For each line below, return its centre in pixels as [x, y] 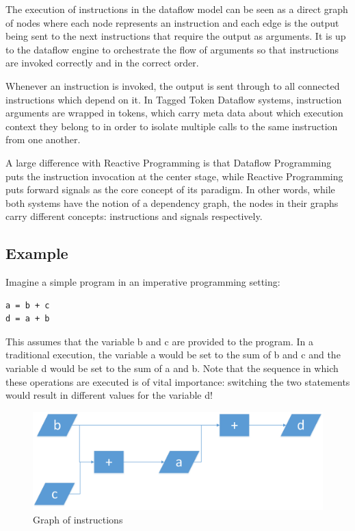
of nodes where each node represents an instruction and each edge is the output [172, 22]
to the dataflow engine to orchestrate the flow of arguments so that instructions [172, 49]
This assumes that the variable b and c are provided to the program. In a [160, 341]
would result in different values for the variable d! [109, 395]
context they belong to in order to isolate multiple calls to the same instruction [172, 126]
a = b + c [28, 305]
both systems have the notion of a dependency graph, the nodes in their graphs [172, 202]
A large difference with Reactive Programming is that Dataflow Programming [169, 162]
